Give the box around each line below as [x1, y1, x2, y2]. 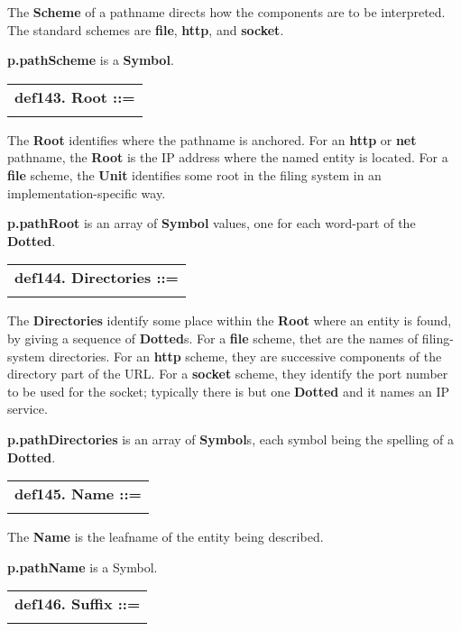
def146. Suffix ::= [14, 593, 141, 615]
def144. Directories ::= [14, 267, 179, 288]
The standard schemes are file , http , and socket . [7, 20, 284, 39]
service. [7, 399, 48, 418]
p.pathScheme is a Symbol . [7, 50, 174, 69]
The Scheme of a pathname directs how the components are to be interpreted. [7, 3, 446, 21]
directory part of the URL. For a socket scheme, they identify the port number [7, 364, 448, 383]
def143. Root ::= [14, 86, 135, 107]
